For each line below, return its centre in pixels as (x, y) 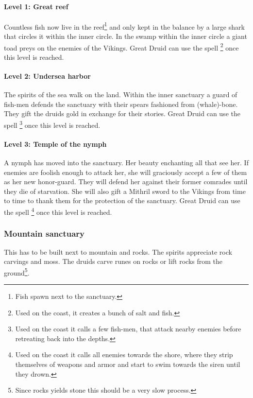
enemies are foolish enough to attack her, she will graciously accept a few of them (126, 172)
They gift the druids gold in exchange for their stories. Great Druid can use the (122, 113)
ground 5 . (17, 272)
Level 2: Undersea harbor (47, 76)
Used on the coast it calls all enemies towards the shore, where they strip (124, 355)
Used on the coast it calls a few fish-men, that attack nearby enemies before (128, 329)
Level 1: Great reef (36, 6)
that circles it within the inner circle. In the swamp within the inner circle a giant (126, 36)
